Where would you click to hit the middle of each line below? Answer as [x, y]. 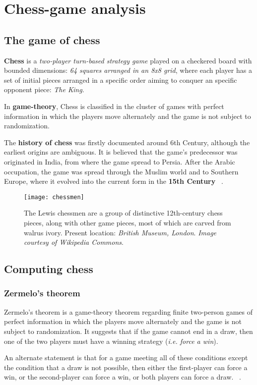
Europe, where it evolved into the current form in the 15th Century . [114, 181]
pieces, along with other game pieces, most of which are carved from [128, 222]
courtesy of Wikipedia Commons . [74, 242]
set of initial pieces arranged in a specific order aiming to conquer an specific [121, 80]
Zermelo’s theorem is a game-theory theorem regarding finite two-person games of [128, 311]
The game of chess [52, 39]
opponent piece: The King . [44, 89]
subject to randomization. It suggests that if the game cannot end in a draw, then [128, 331]
